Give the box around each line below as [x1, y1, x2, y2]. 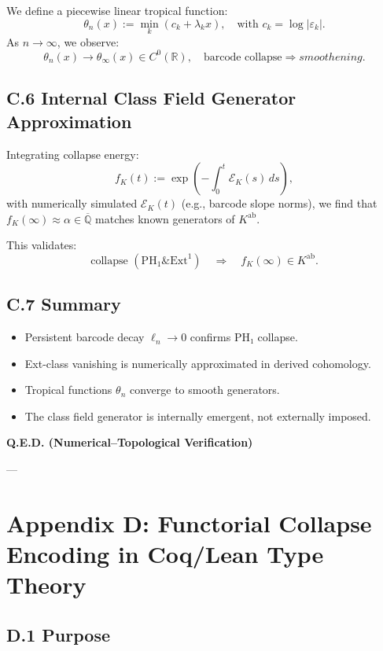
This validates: [6, 237, 77, 253]
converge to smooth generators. [129, 381, 280, 398]
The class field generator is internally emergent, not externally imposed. [24, 407, 371, 424]
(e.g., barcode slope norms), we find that [181, 195, 377, 211]
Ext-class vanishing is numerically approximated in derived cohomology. [24, 355, 371, 371]
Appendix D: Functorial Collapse [6, 506, 372, 539]
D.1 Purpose [6, 622, 110, 646]
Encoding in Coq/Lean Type [6, 538, 324, 570]
